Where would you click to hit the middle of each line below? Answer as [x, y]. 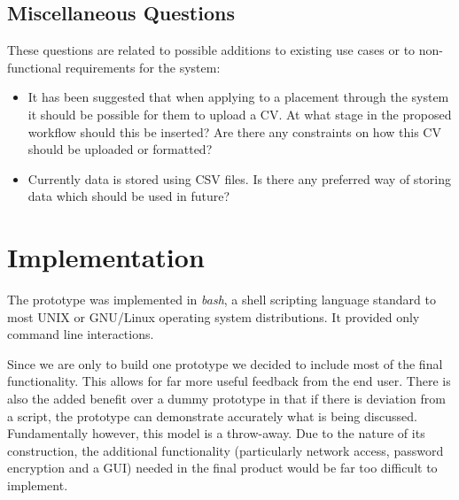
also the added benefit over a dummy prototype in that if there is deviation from [226, 399]
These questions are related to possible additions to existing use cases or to [211, 50]
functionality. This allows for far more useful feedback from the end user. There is [229, 381]
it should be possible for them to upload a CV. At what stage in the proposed [240, 114]
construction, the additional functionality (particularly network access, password [226, 450]
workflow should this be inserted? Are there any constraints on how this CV [234, 131]
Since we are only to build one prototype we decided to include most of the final [225, 363]
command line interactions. [81, 334]
